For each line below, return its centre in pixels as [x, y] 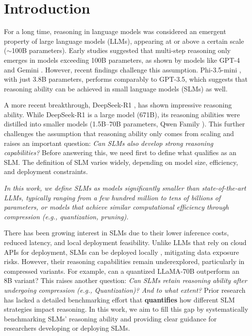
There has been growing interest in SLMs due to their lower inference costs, [117, 233]
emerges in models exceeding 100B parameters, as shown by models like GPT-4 [122, 60]
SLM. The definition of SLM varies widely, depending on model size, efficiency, [121, 162]
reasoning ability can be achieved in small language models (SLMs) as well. [116, 88]
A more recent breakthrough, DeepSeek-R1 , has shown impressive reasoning [118, 105]
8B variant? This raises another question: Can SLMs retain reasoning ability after [126, 280]
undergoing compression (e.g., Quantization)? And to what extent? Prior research [125, 290]
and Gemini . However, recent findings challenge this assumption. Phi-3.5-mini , [123, 69]
